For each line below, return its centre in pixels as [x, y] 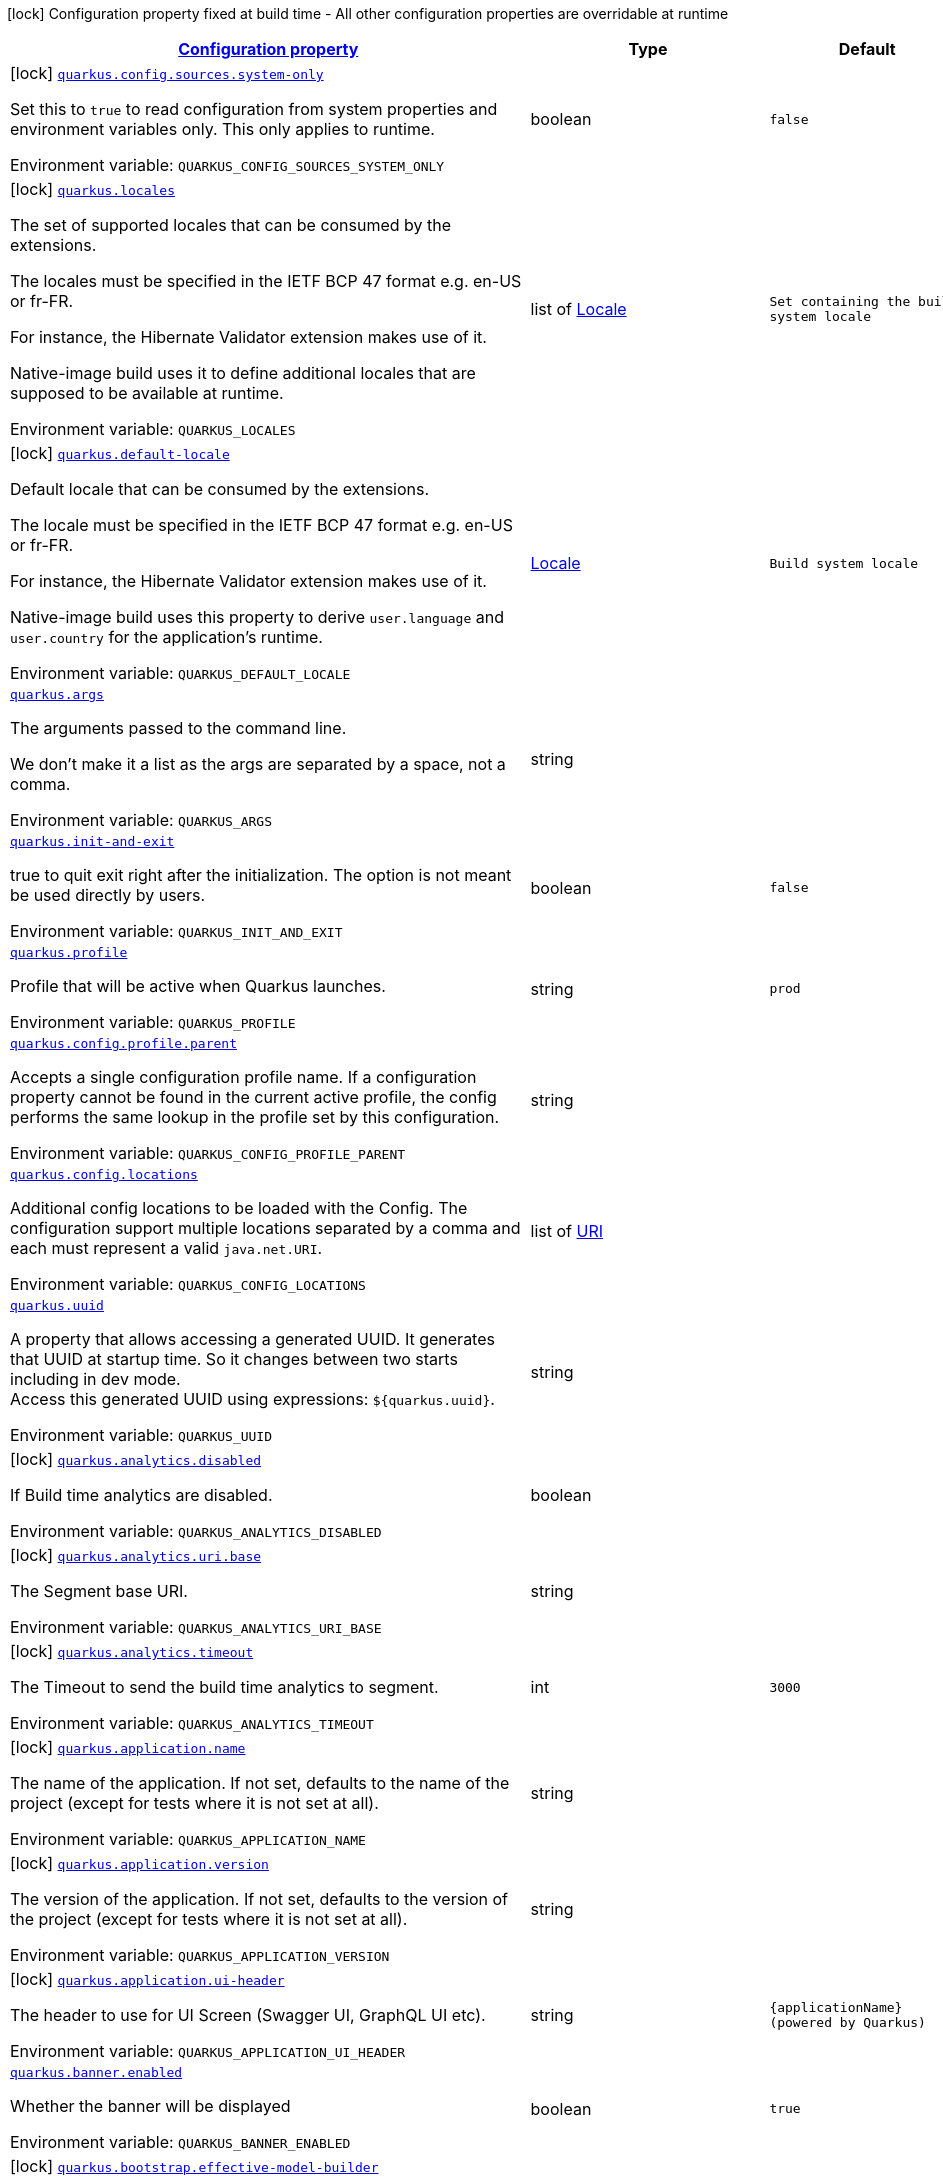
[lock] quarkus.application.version [139, 1863]
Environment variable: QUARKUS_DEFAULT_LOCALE [180, 673]
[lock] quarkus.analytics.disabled [136, 1459]
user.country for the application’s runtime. [166, 637]
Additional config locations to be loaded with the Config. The [239, 1208]
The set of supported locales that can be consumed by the [231, 225]
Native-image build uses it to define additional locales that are [243, 373]
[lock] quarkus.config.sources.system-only [167, 73]
